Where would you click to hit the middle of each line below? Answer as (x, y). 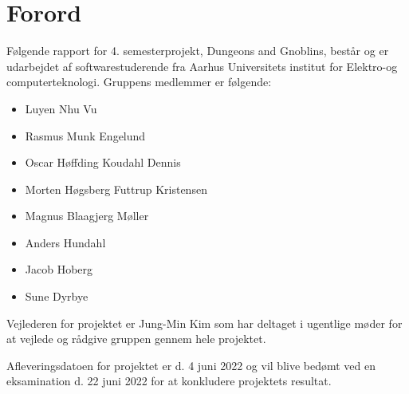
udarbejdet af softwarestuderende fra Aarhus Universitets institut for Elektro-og (202, 66)
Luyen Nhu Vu (61, 108)
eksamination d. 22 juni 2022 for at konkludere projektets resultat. (169, 381)
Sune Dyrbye (57, 296)
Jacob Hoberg (59, 269)
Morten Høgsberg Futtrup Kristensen (116, 189)
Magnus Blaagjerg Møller (87, 216)
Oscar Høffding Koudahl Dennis (103, 162)
